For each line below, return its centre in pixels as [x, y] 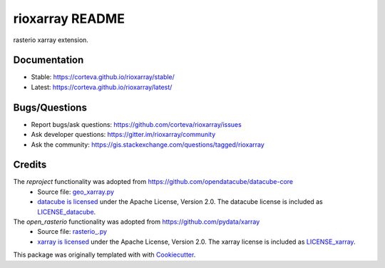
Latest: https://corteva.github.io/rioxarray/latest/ [102, 87]
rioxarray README [69, 19]
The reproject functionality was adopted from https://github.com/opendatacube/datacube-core [153, 182]
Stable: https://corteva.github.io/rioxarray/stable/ [103, 77]
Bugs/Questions [50, 107]
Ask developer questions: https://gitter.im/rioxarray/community [123, 135]
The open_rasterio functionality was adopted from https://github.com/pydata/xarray [137, 222]
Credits [30, 165]
